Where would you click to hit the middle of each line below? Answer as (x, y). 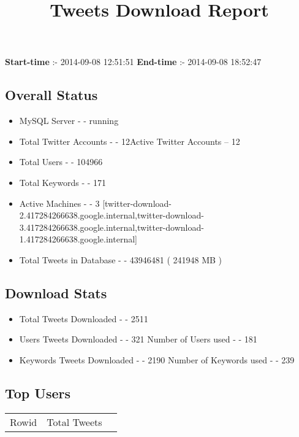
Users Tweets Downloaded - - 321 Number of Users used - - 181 (138, 339)
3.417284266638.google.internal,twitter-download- (112, 227)
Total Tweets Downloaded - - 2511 (84, 318)
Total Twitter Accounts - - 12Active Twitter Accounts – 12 (130, 141)
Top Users (38, 393)
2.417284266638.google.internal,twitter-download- (112, 215)
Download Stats (56, 292)
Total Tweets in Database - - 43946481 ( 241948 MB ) (121, 259)
